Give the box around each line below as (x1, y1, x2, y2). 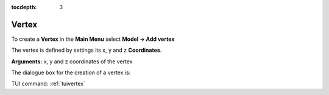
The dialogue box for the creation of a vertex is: (11, 69, 131, 76)
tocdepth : (11, 4, 37, 10)
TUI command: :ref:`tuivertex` (11, 80, 85, 88)
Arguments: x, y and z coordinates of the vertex (11, 58, 133, 65)
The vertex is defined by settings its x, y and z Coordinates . (11, 46, 162, 54)
